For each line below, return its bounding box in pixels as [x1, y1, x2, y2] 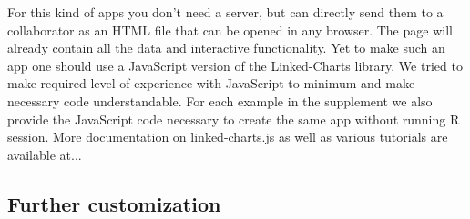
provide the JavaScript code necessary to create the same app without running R [7, 109, 460, 128]
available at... [7, 144, 82, 164]
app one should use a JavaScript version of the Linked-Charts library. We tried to [7, 55, 463, 75]
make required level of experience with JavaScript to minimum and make [7, 74, 415, 93]
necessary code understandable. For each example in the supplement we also [7, 91, 433, 110]
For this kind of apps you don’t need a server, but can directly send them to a [7, 3, 444, 21]
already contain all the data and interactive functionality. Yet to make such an [7, 38, 445, 57]
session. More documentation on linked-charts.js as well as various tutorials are [7, 127, 448, 146]
